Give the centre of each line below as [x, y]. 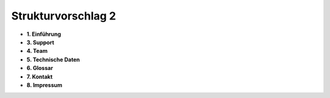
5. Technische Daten [53, 59]
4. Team [37, 51]
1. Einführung [44, 34]
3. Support [40, 42]
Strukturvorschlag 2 [64, 16]
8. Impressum [44, 85]
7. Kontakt [40, 77]
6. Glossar [40, 68]
